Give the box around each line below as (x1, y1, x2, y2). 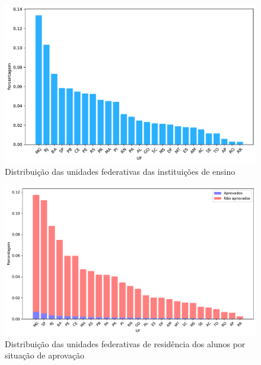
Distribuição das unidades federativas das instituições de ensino (5, 165, 235, 178)
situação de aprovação (5, 349, 84, 361)
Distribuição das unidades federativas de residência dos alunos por (5, 337, 246, 350)
